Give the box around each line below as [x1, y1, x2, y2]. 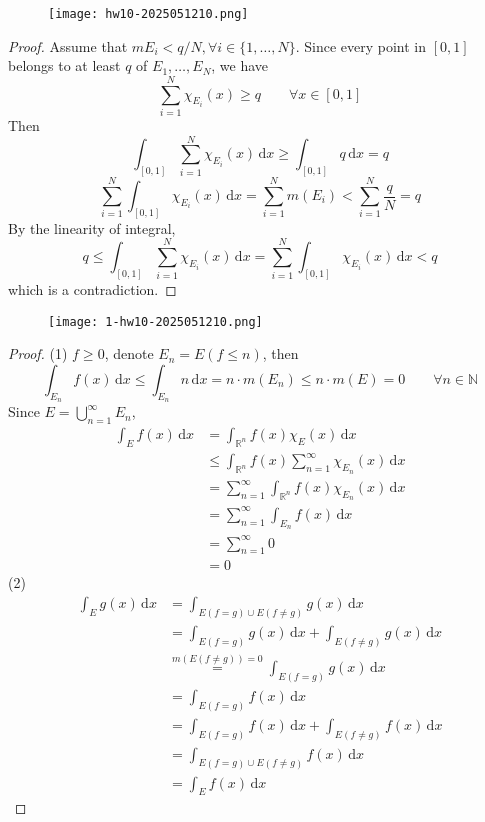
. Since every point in [295, 35, 426, 56]
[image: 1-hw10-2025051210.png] [48, 314, 263, 329]
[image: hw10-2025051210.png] [48, 7, 249, 21]
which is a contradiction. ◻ [8, 279, 177, 300]
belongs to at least [8, 55, 121, 76]
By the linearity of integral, [8, 217, 176, 238]
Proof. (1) [8, 343, 68, 364]
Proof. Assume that [8, 35, 128, 56]
